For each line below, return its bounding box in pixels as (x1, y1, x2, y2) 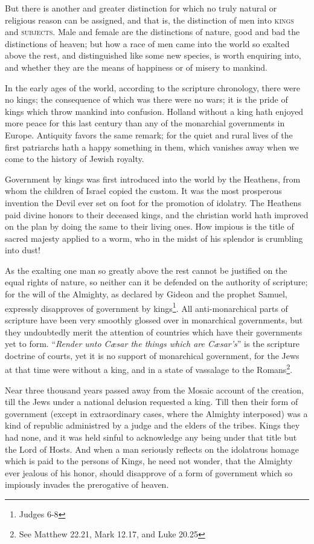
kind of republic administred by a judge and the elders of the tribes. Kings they (5, 419, 300, 432)
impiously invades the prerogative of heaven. (5, 478, 169, 491)
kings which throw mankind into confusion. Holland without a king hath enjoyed (5, 105, 304, 117)
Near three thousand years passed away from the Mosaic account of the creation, (5, 383, 304, 396)
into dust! (5, 244, 40, 256)
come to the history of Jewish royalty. (5, 152, 144, 165)
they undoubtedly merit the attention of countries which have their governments (5, 325, 303, 338)
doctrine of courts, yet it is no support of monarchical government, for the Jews (5, 349, 300, 361)
